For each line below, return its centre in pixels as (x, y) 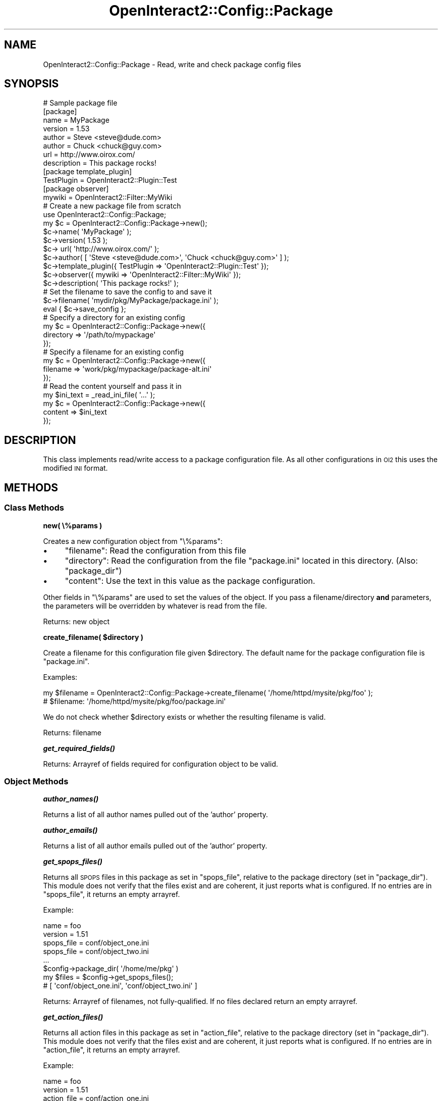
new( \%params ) (73, 525)
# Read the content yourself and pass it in (112, 386)
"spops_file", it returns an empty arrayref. (112, 894)
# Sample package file (80, 103)
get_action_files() (73, 1017)
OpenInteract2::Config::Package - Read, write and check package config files (172, 64)
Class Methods (34, 508)
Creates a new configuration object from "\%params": (133, 541)
